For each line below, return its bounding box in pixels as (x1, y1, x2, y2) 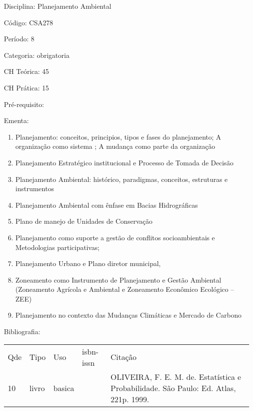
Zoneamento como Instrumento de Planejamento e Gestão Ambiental (15, 274, 221, 285)
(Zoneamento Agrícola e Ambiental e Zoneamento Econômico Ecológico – (15, 284, 234, 294)
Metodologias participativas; (15, 242, 100, 252)
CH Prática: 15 (4, 82, 49, 92)
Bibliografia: (4, 326, 40, 337)
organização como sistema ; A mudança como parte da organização (15, 141, 215, 151)
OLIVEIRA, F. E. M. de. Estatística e (110, 371, 241, 382)
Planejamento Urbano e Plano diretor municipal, (15, 258, 161, 268)
